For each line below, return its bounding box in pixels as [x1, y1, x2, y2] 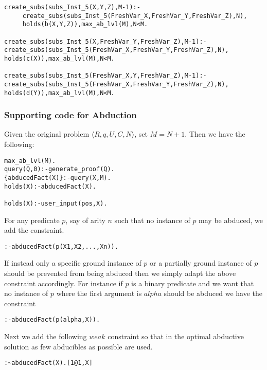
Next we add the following [4, 331, 87, 342]
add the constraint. [4, 225, 64, 235]
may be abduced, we [199, 214, 263, 225]
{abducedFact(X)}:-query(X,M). [4, 174, 111, 181]
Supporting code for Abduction [4, 108, 137, 121]
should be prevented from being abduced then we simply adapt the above [4, 268, 236, 278]
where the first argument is [56, 288, 142, 299]
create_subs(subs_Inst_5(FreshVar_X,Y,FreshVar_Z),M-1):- [4, 72, 207, 80]
